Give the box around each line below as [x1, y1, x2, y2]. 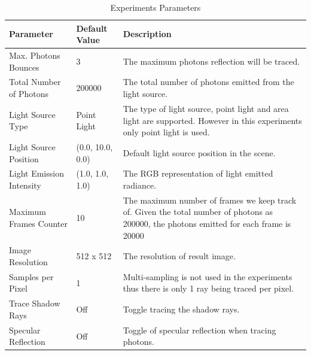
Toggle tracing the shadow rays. [123, 303, 240, 315]
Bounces [9, 60, 39, 73]
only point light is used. [123, 126, 210, 138]
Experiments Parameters [110, 1, 201, 13]
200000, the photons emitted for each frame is [123, 217, 291, 229]
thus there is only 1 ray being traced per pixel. [123, 282, 294, 295]
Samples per [9, 270, 54, 283]
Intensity [9, 178, 41, 191]
